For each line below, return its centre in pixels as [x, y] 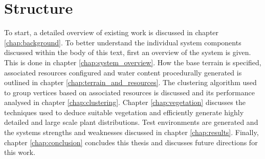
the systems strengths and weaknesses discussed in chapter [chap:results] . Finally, [131, 132]
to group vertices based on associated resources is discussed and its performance [129, 92]
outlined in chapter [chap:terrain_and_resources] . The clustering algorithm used [130, 82]
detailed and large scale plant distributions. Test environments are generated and [131, 122]
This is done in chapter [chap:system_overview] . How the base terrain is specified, [133, 62]
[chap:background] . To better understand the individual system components [123, 42]
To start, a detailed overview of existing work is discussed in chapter [112, 32]
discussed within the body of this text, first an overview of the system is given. [128, 52]
